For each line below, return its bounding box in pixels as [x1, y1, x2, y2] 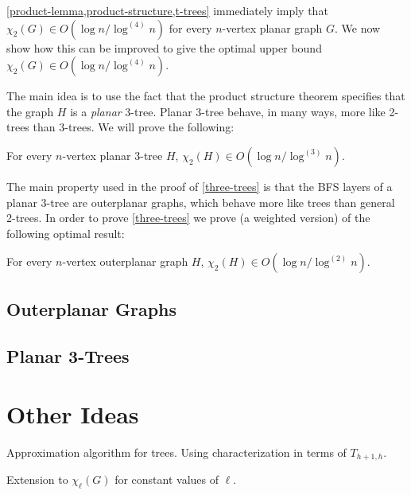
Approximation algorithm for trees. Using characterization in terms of [6, 444, 347, 461]
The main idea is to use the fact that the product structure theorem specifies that [6, 88, 405, 104]
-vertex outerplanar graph [62, 253, 188, 270]
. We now [335, 19, 381, 36]
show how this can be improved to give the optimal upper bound [6, 39, 322, 56]
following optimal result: [6, 224, 125, 241]
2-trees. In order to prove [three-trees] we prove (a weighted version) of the [6, 209, 370, 226]
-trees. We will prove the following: [64, 119, 235, 135]
